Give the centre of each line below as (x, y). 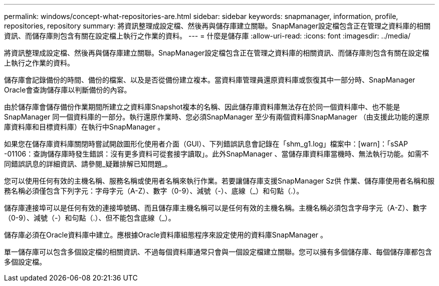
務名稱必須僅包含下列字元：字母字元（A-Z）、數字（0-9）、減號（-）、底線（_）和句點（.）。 (154, 191)
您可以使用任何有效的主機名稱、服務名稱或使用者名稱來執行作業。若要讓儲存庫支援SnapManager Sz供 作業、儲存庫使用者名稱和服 (219, 181)
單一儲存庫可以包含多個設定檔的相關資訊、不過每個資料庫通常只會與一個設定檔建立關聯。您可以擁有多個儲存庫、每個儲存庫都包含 (218, 252)
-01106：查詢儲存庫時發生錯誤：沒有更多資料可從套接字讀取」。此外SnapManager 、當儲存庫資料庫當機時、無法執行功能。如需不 (216, 154)
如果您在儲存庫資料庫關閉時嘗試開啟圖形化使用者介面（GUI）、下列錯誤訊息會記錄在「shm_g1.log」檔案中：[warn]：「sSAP (206, 144)
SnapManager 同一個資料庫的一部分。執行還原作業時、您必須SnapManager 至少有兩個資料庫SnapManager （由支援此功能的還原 (217, 117)
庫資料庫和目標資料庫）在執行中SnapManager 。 (84, 127)
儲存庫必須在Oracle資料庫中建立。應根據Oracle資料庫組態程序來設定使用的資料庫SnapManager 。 (166, 235)
